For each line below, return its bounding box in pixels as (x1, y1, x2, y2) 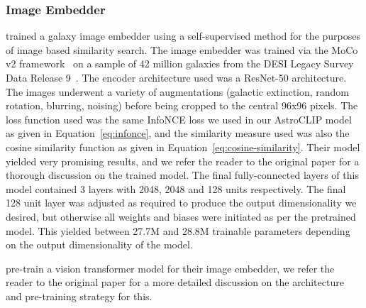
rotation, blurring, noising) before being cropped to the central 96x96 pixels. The (6, 98, 358, 113)
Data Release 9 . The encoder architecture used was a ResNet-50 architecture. (6, 70, 347, 84)
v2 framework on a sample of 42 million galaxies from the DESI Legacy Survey (6, 56, 354, 71)
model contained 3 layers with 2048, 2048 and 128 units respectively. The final (6, 181, 346, 196)
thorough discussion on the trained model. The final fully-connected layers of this (6, 167, 359, 182)
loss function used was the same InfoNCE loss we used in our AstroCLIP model (6, 111, 352, 126)
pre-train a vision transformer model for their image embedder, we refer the (6, 260, 335, 275)
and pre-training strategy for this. (6, 288, 152, 303)
